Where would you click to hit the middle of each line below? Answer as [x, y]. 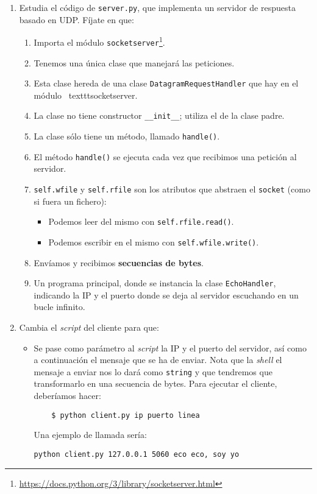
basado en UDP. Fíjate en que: [77, 19]
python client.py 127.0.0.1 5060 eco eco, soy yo [137, 454]
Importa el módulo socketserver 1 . [99, 41]
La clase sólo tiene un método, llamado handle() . [127, 136]
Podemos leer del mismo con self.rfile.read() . [141, 221]
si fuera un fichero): [70, 201]
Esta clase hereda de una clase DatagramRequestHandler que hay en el [166, 83]
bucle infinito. [59, 307]
